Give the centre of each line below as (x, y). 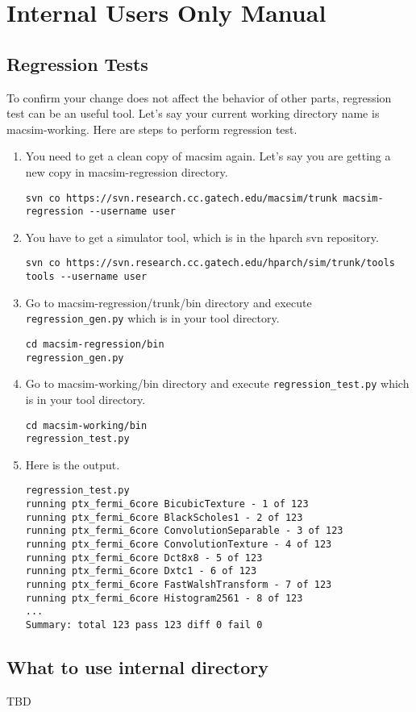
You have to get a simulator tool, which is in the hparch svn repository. (202, 237)
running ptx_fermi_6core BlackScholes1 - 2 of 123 (164, 517)
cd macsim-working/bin (86, 425)
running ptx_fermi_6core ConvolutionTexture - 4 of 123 (179, 545)
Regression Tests (77, 63)
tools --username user (86, 277)
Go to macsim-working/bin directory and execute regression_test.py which (217, 383)
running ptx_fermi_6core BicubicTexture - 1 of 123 (167, 504)
